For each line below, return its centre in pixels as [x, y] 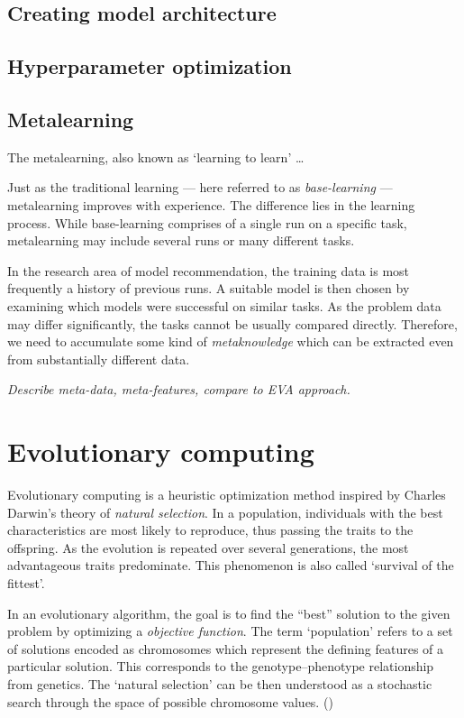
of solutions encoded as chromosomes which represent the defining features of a [226, 648]
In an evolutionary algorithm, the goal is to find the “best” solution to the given [229, 613]
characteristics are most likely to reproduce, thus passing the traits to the [210, 530]
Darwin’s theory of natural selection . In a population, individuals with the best [225, 512]
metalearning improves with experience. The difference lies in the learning [211, 204]
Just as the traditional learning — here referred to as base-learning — [200, 187]
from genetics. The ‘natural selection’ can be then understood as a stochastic [220, 683]
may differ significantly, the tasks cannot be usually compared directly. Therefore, [232, 323]
